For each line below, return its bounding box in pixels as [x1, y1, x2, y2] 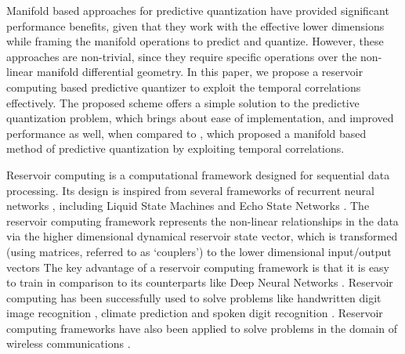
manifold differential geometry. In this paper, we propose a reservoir [36, 63, 363, 80]
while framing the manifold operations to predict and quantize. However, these [6, 33, 384, 49]
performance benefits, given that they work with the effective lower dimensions [6, 17, 385, 34]
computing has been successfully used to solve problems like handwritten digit [6, 289, 381, 305]
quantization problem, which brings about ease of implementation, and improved [6, 110, 394, 126]
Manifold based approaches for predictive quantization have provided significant [6, 2, 389, 18]
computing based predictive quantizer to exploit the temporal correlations [6, 78, 361, 95]
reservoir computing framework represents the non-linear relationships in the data [6, 212, 399, 229]
